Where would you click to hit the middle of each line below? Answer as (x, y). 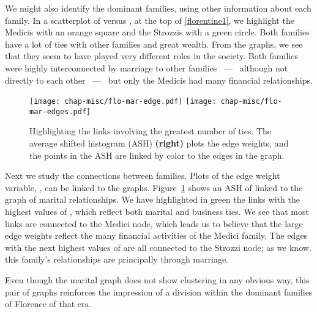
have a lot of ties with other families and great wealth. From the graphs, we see (154, 44)
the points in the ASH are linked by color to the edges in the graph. (157, 155)
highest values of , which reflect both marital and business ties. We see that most (157, 212)
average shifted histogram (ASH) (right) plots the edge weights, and (159, 143)
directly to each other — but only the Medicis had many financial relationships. (159, 80)
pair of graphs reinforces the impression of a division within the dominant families (159, 292)
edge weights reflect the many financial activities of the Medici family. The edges (156, 235)
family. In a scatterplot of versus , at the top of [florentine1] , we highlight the (150, 20)
